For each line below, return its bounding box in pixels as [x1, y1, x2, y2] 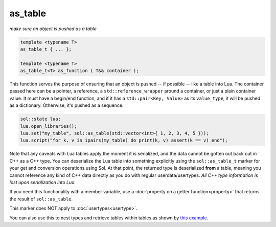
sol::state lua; [20, 116, 61, 122]
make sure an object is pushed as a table [9, 26, 97, 32]
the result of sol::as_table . [9, 196, 73, 202]
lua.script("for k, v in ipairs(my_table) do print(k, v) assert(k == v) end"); [20, 138, 228, 143]
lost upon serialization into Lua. [9, 179, 76, 185]
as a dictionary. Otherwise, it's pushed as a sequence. [9, 102, 124, 108]
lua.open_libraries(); [20, 123, 77, 129]
